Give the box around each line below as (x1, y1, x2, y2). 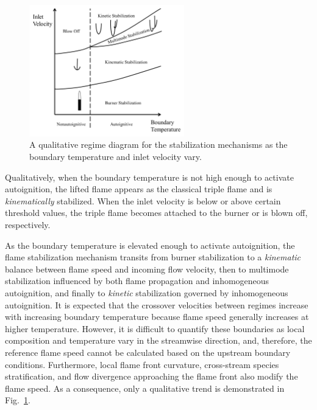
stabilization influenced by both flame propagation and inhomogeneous (5, 274, 269, 287)
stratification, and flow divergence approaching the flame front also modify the (5, 370, 298, 383)
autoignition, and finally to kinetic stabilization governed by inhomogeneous (5, 287, 288, 299)
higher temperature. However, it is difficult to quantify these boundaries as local (5, 322, 305, 335)
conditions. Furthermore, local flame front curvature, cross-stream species (5, 358, 279, 370)
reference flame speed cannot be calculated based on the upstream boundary (5, 346, 291, 358)
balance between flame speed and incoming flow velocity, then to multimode (5, 262, 289, 275)
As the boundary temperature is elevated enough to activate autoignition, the (5, 238, 295, 251)
